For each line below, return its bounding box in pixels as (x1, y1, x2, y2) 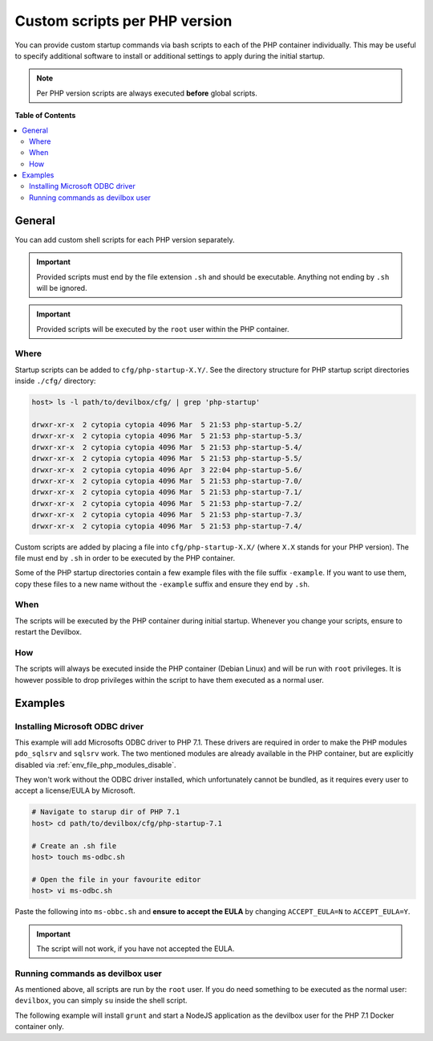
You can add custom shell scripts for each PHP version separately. (14, 235, 235, 244)
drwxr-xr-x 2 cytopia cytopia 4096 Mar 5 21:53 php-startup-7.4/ (31, 521, 303, 530)
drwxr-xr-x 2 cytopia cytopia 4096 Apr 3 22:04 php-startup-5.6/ (31, 465, 303, 474)
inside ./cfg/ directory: (14, 376, 96, 386)
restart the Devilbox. (14, 627, 83, 637)
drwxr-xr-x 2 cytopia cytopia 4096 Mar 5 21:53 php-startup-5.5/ (31, 454, 303, 463)
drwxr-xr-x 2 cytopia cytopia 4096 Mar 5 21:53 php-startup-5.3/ (31, 431, 303, 441)
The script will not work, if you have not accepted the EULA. (36, 944, 235, 953)
